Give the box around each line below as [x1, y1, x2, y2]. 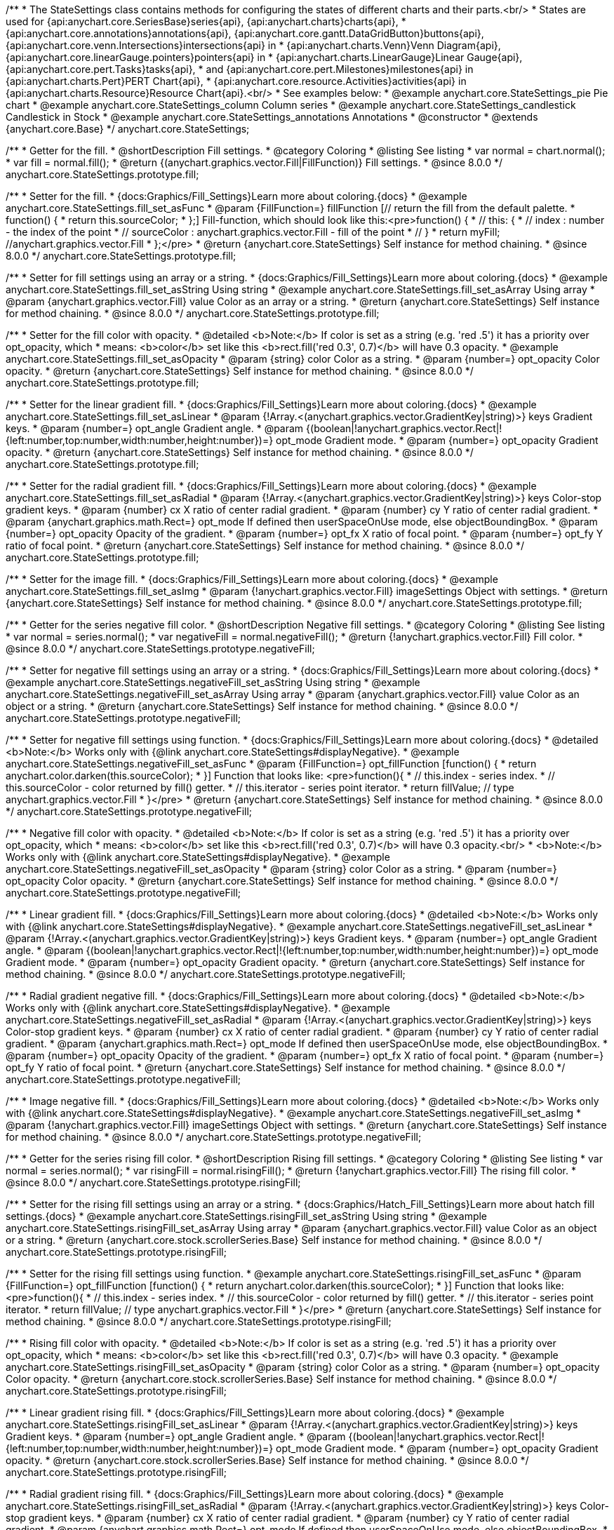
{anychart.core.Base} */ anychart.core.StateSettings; [6, 123, 250, 135]
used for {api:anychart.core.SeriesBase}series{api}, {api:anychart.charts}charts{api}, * [6, 15, 406, 27]
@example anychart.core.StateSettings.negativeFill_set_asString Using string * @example [6, 676, 420, 688]
